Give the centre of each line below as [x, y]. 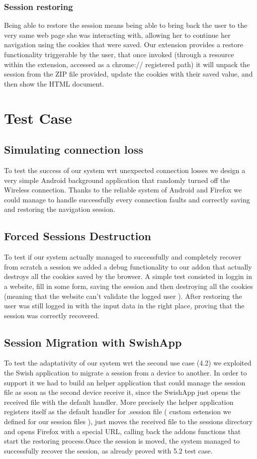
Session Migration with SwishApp [93, 342]
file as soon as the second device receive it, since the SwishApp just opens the [122, 392]
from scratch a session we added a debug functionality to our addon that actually [128, 266]
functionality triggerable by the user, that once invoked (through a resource [119, 54]
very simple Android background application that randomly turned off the [117, 180]
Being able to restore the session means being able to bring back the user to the [126, 25]
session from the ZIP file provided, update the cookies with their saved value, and [128, 74]
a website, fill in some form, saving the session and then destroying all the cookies [128, 286]
